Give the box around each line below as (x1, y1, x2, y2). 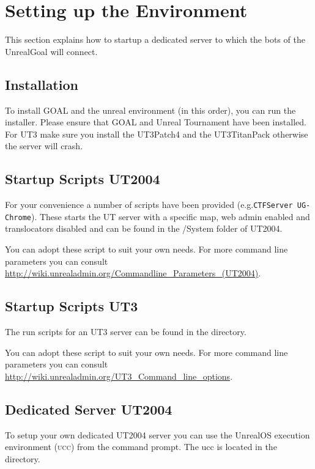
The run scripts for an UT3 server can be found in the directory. (5, 325, 246, 338)
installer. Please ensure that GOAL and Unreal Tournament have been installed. (5, 116, 306, 128)
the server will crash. (5, 139, 83, 152)
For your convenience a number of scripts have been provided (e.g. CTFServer (5, 198, 293, 211)
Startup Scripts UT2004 (5, 169, 160, 188)
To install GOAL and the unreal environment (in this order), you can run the (5, 103, 296, 116)
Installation (5, 75, 78, 94)
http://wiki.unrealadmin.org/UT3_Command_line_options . (5, 369, 233, 382)
